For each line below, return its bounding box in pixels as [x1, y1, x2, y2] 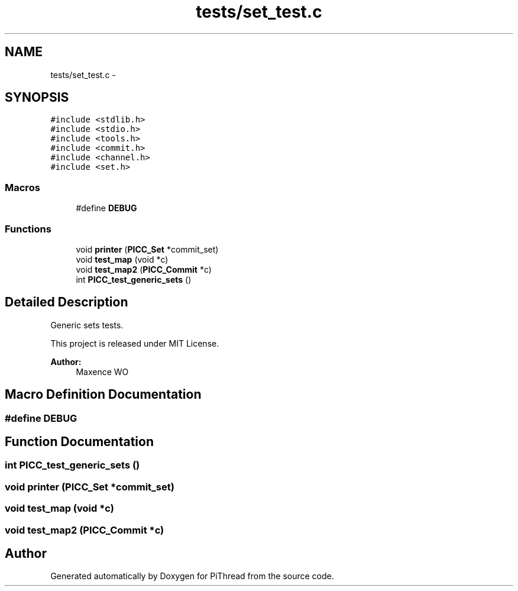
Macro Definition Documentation [5, 387, 202, 402]
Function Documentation [5, 434, 154, 450]
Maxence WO [76, 366, 129, 377]
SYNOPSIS [5, 90, 69, 105]
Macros [5, 181, 40, 193]
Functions [5, 222, 51, 235]
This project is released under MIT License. [50, 338, 219, 348]
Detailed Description [5, 295, 128, 310]
